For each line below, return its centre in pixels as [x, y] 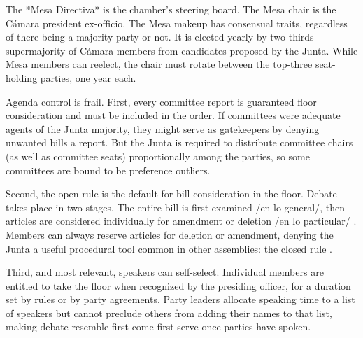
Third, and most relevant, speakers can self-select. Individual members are [165, 272]
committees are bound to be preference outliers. [108, 170]
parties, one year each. [88, 77]
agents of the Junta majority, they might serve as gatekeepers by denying [163, 128]
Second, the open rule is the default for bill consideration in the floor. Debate [171, 193]
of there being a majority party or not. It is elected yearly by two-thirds [160, 37]
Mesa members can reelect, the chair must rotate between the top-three [159, 64]
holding [22, 77]
